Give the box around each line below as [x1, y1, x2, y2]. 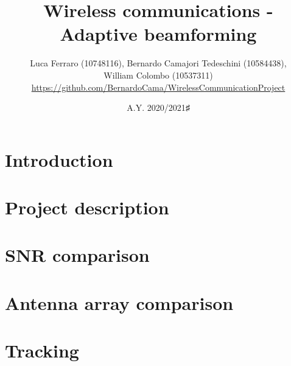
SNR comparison [5, 242, 150, 267]
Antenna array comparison [5, 290, 234, 315]
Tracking [5, 338, 79, 363]
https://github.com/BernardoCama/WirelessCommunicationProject [31, 80, 286, 93]
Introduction [5, 147, 113, 172]
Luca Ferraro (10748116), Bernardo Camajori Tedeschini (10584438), [30, 57, 287, 69]
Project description [5, 195, 169, 220]
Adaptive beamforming [60, 21, 257, 46]
